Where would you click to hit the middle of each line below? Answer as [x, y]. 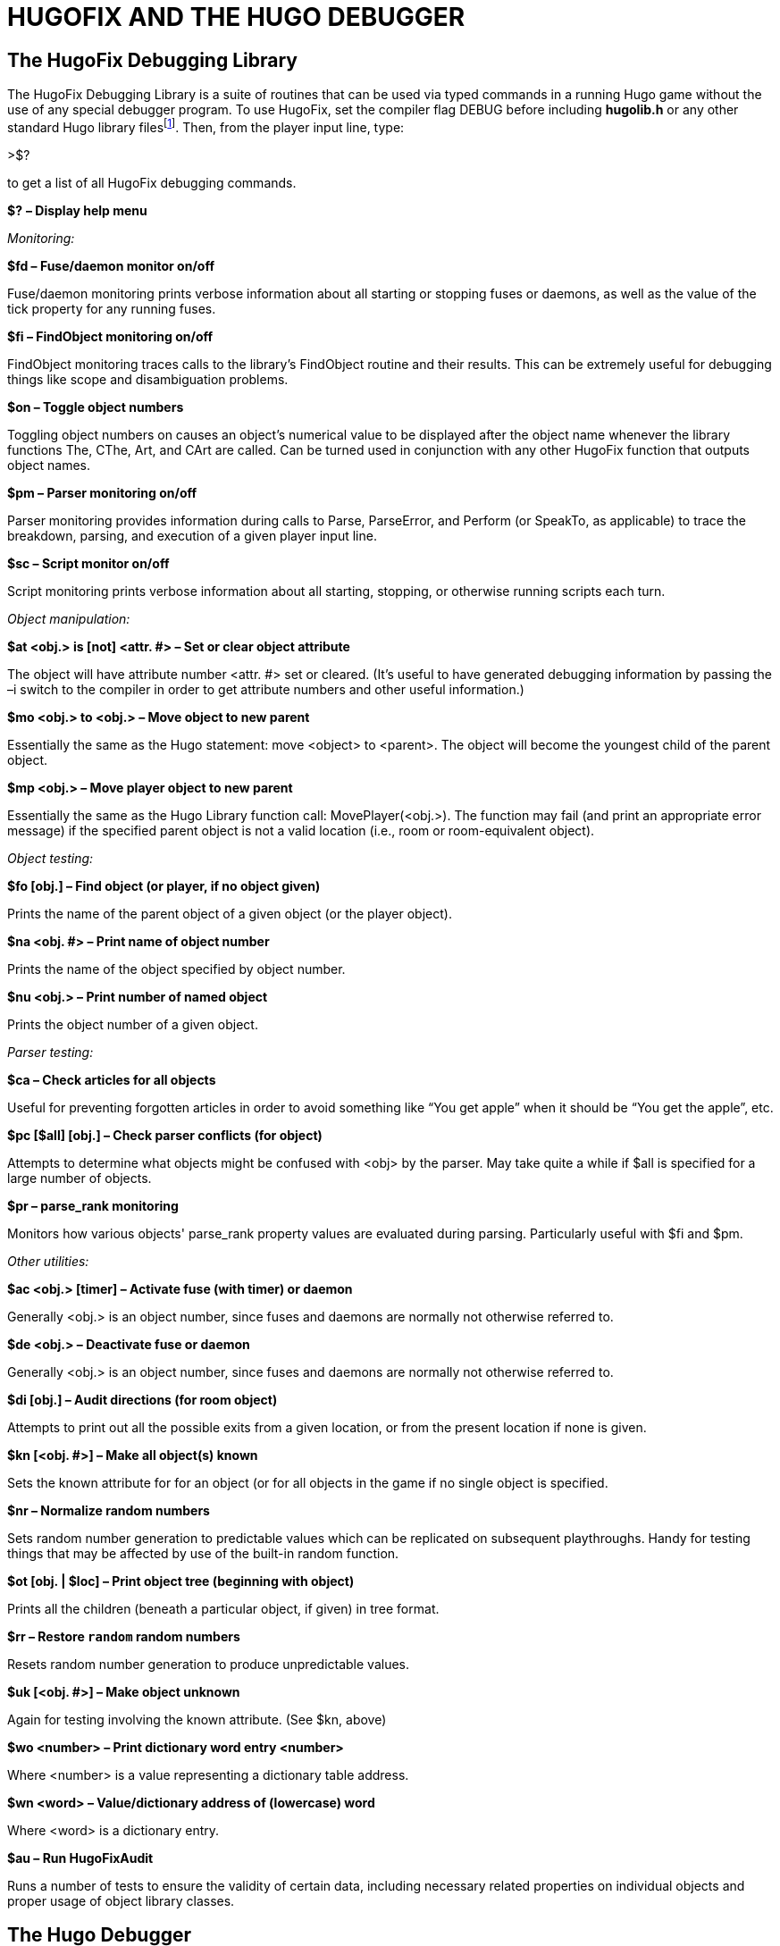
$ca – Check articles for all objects [112, 1079]
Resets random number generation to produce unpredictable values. [209, 1664]
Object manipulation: [69, 618]
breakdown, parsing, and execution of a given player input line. [192, 535]
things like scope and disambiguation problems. [148, 379]
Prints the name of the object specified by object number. [176, 969]
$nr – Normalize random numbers [109, 1510]
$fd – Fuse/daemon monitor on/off [111, 265]
